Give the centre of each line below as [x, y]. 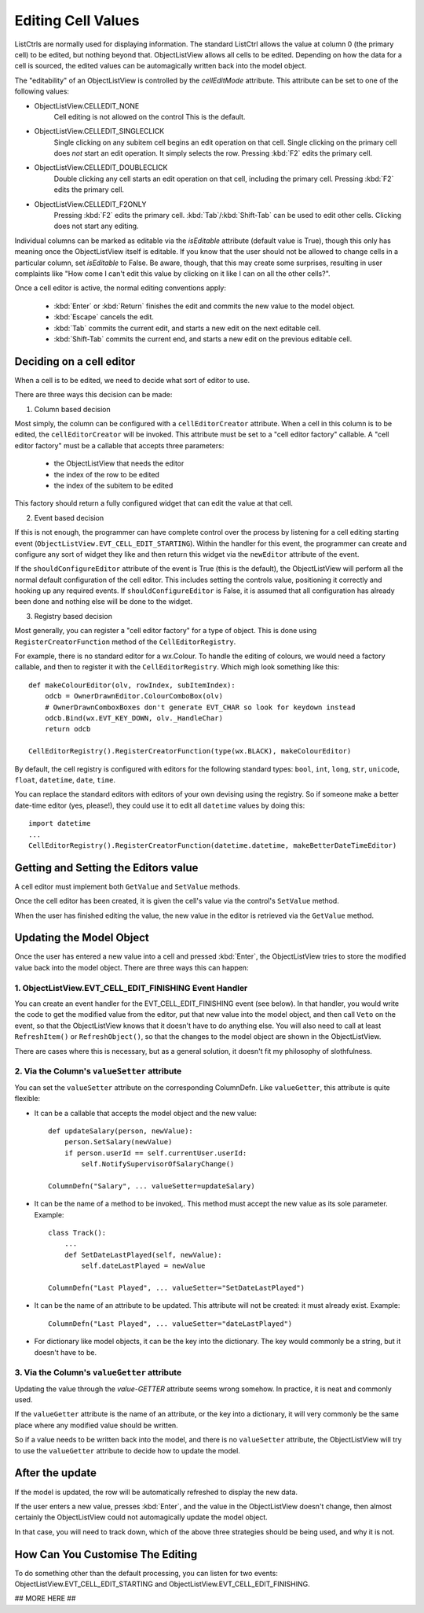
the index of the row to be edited [107, 474]
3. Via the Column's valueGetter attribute [98, 1372]
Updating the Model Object [82, 938]
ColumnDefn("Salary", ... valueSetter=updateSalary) [152, 1186]
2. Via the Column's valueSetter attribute [98, 1071]
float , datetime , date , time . [65, 779]
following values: [42, 91]
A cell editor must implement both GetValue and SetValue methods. [127, 886]
